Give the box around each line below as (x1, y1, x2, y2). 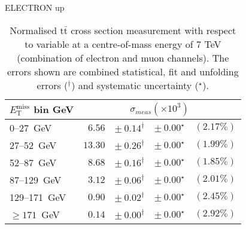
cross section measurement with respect (71, 23, 236, 37)
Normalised (10, 23, 57, 37)
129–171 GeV (10, 190, 66, 204)
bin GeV (34, 102, 74, 117)
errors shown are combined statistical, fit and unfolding (7, 64, 239, 78)
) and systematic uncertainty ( (71, 78, 199, 92)
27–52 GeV (10, 138, 57, 152)
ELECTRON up (5, 1, 65, 13)
